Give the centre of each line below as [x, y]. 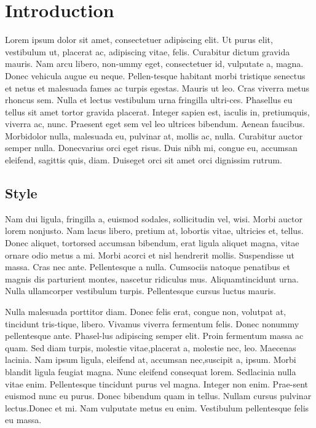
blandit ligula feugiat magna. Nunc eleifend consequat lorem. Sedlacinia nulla [151, 371]
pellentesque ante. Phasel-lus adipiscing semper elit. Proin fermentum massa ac [154, 336]
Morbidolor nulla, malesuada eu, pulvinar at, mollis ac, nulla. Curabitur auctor [154, 135]
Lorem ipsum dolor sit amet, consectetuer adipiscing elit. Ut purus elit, [139, 40]
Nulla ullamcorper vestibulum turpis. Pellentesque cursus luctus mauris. [140, 291]
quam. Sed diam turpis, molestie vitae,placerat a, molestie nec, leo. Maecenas [151, 347]
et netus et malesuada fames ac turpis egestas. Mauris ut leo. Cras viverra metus [157, 88]
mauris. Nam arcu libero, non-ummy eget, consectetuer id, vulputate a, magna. [154, 64]
